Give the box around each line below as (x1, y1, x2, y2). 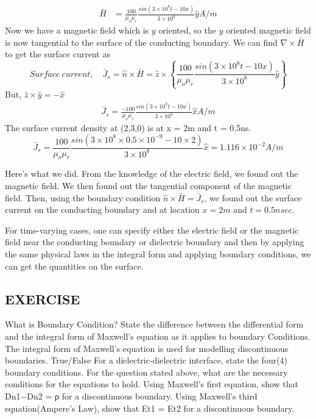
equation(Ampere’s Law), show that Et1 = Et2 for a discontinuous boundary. (5, 401, 295, 414)
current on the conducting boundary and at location (5, 203, 200, 216)
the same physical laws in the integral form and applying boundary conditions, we (5, 247, 311, 260)
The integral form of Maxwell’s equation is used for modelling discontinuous (5, 342, 289, 354)
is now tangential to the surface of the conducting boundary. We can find (5, 35, 278, 48)
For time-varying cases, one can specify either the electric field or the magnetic (5, 223, 299, 236)
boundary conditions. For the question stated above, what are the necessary (5, 365, 288, 378)
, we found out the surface (204, 191, 302, 204)
